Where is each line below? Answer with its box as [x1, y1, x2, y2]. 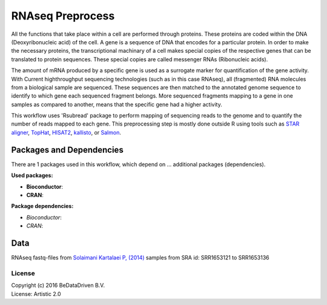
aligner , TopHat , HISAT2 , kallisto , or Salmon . [11, 129, 121, 136]
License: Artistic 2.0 [11, 290, 61, 297]
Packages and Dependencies [11, 144, 124, 155]
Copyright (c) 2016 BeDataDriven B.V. [11, 282, 105, 289]
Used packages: [11, 172, 53, 179]
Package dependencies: [11, 203, 74, 210]
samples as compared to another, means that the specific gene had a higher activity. [11, 101, 222, 108]
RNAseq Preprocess [11, 9, 115, 22]
